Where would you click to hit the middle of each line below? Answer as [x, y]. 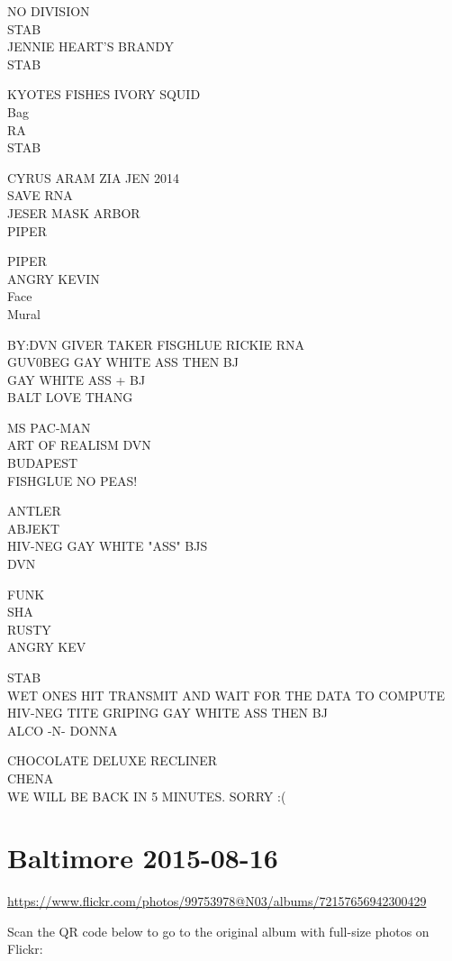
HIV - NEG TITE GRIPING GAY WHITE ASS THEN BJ [167, 713]
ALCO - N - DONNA [63, 730]
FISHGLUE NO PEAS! [72, 480]
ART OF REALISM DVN [79, 445]
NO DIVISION [49, 11]
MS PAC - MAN [49, 427]
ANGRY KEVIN [54, 278]
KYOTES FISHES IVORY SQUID [104, 94]
